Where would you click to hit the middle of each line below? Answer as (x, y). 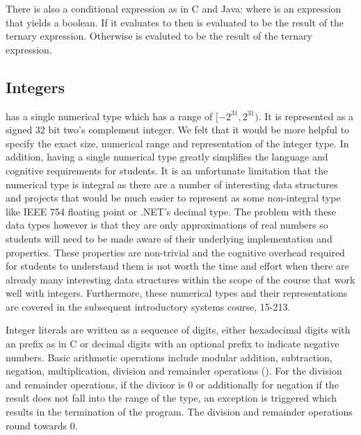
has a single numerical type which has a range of (109, 116)
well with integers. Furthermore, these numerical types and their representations (177, 293)
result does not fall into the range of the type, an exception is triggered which (171, 398)
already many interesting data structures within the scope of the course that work (180, 279)
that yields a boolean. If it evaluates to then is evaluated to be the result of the (175, 22)
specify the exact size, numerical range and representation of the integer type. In (177, 143)
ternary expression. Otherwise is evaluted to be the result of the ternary (159, 36)
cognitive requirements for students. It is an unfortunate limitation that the (167, 170)
